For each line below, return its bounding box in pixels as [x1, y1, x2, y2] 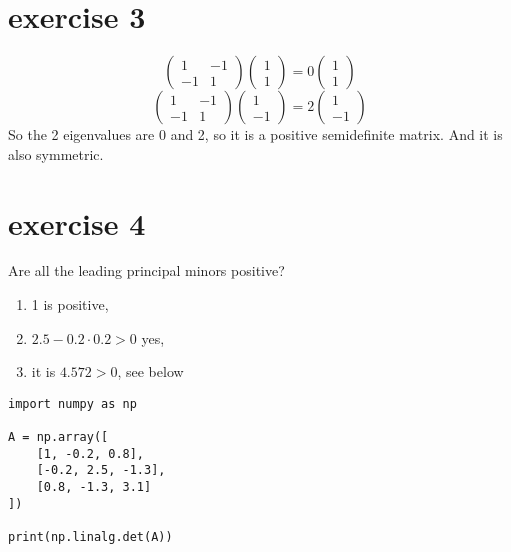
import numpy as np [8, 396, 137, 411]
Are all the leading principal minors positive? [8, 260, 285, 281]
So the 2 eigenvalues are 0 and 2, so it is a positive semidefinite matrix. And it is [8, 124, 503, 145]
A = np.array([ [8, 430, 109, 445]
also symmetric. [8, 143, 104, 164]
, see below [117, 361, 184, 382]
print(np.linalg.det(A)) [8, 530, 173, 545]
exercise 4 [8, 202, 146, 243]
